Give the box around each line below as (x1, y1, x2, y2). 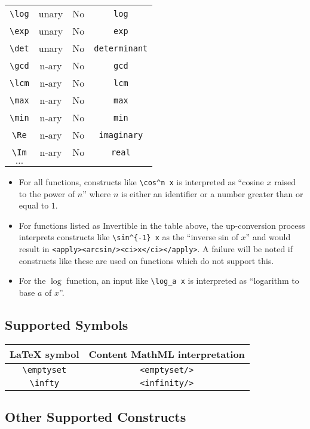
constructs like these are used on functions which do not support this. (19, 254, 274, 266)
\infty (29, 378, 59, 388)
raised (274, 176, 296, 188)
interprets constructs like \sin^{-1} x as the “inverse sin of (19, 231, 238, 243)
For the (19, 274, 46, 287)
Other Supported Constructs (5, 407, 186, 426)
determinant (94, 43, 148, 53)
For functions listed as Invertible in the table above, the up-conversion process (19, 219, 305, 231)
